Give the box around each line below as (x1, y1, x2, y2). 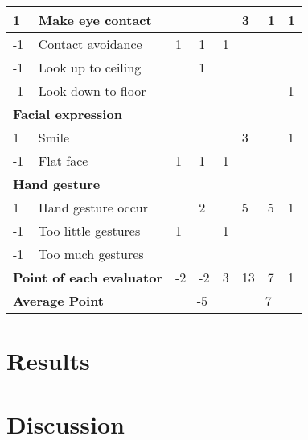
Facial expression (13, 105, 122, 123)
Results (6, 344, 90, 377)
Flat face (38, 151, 88, 170)
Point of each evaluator (13, 268, 162, 286)
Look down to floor (38, 81, 146, 100)
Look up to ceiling (38, 58, 142, 76)
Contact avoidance (38, 35, 142, 53)
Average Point (13, 291, 105, 310)
